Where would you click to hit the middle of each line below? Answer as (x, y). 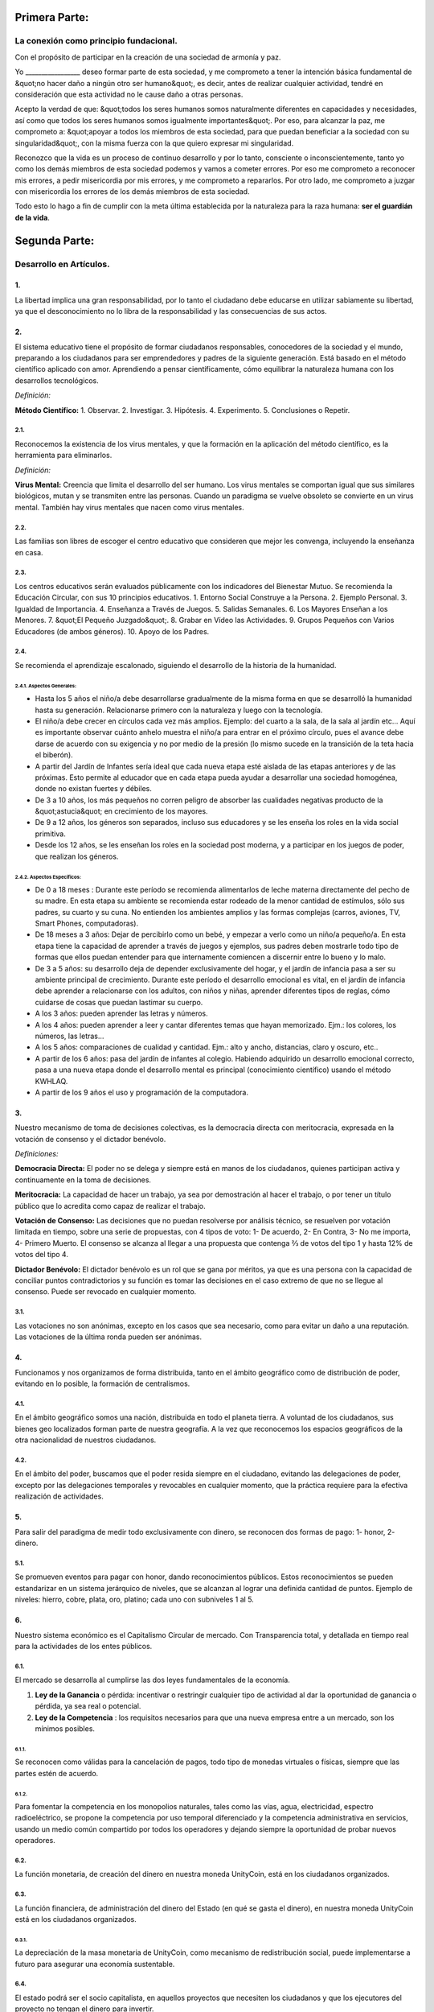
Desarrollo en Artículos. (62, 264)
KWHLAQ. (51, 1081)
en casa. (29, 552)
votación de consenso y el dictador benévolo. (90, 1139)
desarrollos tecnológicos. (57, 380)
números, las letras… (70, 1036)
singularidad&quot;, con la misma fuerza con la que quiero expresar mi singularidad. (154, 143)
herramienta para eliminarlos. (63, 456)
